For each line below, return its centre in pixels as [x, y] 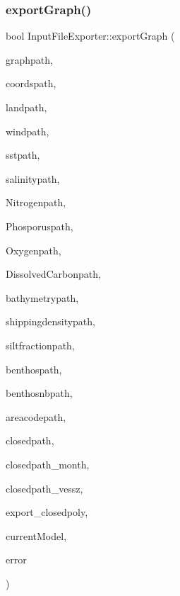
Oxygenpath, [34, 250]
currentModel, [36, 535]
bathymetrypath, [42, 297]
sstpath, [23, 155]
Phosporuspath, [40, 226]
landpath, [26, 107]
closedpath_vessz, [44, 488]
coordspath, [31, 83]
